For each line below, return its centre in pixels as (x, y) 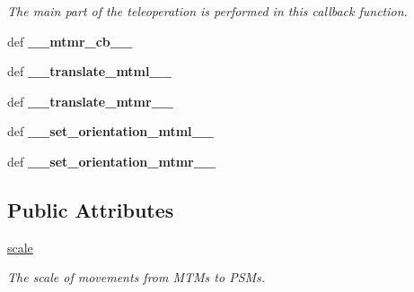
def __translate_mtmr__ (91, 101)
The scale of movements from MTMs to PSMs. (137, 277)
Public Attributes (91, 209)
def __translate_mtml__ (89, 71)
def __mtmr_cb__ (70, 41)
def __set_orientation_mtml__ (110, 131)
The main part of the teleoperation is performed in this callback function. (207, 11)
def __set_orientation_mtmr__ (112, 161)
